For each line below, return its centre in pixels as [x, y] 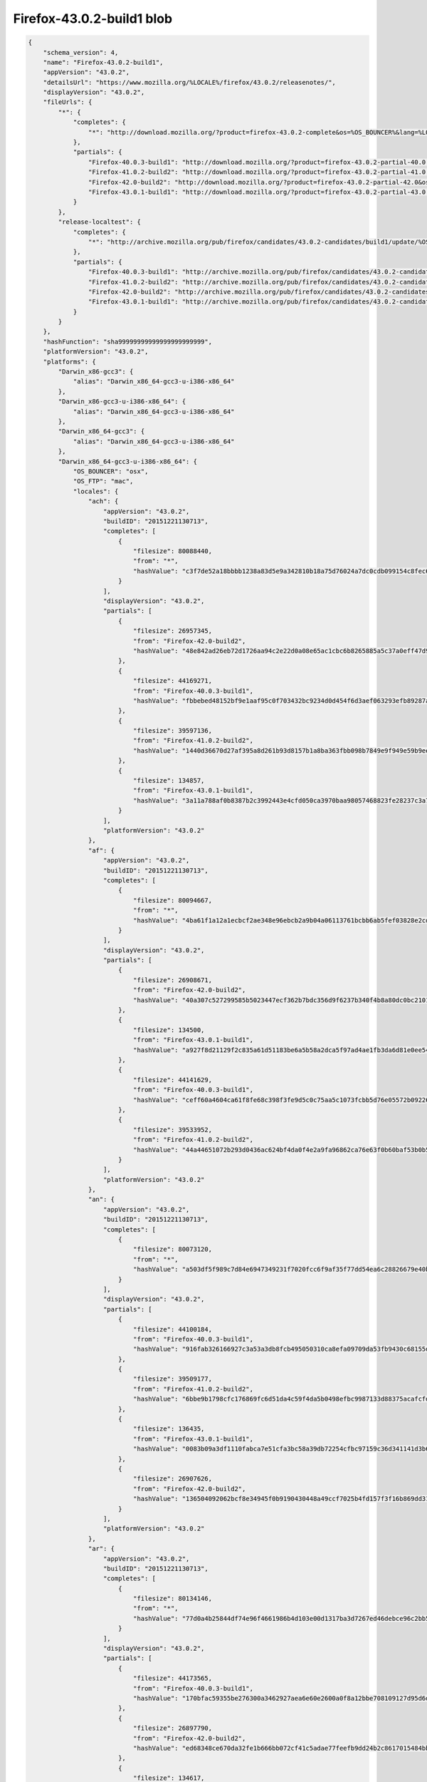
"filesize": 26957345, [173, 631]
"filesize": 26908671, [173, 980]
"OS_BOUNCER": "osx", [111, 471]
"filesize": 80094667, [173, 900]
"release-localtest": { [100, 222]
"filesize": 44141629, [173, 1080]
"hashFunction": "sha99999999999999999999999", [128, 341]
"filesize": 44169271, [173, 681]
